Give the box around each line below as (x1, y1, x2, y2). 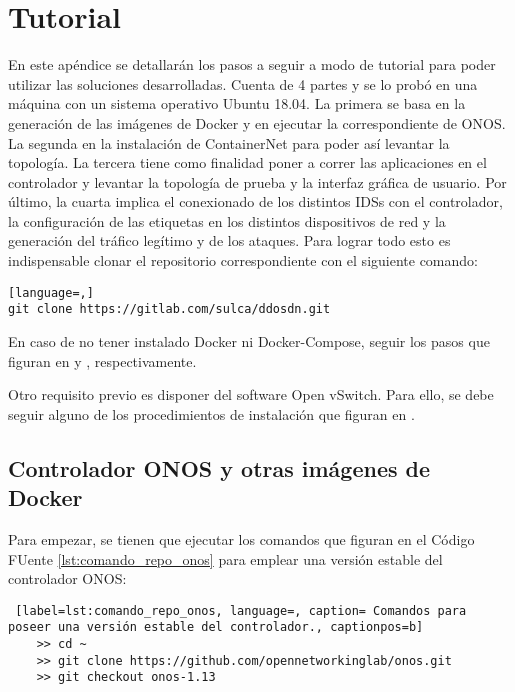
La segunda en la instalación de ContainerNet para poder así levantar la (8, 132, 450, 153)
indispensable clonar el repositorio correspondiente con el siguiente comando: (8, 250, 478, 271)
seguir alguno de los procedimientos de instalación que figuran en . (8, 403, 415, 424)
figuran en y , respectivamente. (8, 350, 197, 371)
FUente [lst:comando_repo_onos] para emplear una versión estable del (8, 548, 443, 569)
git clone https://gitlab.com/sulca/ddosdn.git (8, 302, 331, 317)
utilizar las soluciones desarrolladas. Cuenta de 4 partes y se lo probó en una (8, 73, 478, 94)
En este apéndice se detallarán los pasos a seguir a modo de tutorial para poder (8, 54, 496, 75)
